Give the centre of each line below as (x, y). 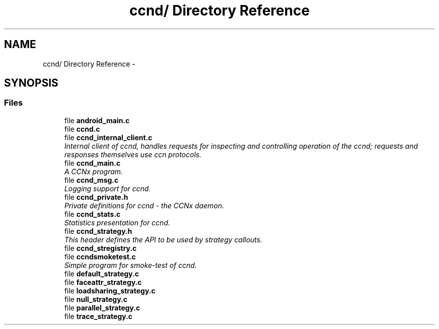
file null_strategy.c (96, 299)
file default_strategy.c (102, 273)
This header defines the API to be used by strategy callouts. (163, 239)
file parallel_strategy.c (102, 307)
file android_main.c (97, 120)
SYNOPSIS (31, 83)
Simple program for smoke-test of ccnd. (131, 265)
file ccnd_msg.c (91, 180)
